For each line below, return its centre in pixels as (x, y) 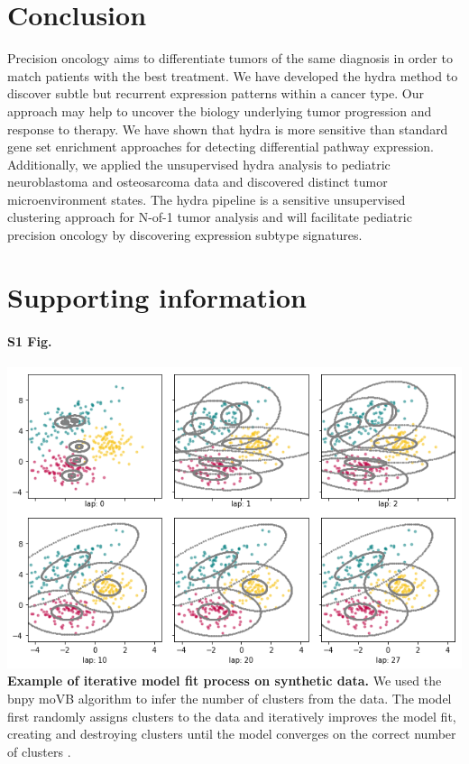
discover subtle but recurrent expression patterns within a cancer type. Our (216, 93)
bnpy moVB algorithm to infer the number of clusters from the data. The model (230, 698)
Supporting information (157, 296)
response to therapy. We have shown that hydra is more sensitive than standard (228, 129)
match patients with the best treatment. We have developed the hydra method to (233, 75)
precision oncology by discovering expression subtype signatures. (185, 235)
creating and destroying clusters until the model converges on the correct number (232, 734)
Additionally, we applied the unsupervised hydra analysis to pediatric (199, 164)
